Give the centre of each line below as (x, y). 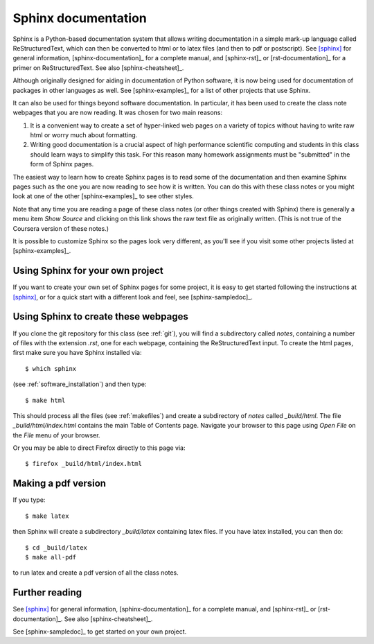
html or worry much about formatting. (84, 135)
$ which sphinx (51, 368)
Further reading (47, 593)
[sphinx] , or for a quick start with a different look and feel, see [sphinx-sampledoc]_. (133, 297)
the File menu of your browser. (56, 435)
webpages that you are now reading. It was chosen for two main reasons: (118, 113)
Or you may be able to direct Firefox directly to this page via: (99, 448)
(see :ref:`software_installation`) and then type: (80, 384)
